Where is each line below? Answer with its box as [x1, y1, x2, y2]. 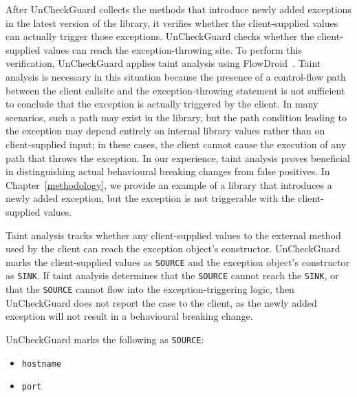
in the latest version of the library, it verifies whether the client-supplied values [6, 15, 338, 30]
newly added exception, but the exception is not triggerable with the [6, 191, 295, 205]
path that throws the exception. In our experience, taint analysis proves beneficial [6, 150, 350, 165]
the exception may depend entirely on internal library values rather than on [6, 123, 325, 138]
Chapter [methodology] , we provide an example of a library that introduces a [6, 177, 332, 192]
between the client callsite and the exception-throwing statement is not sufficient [6, 83, 345, 97]
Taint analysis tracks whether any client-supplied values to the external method [6, 227, 341, 242]
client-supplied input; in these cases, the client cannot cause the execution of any [6, 136, 347, 151]
